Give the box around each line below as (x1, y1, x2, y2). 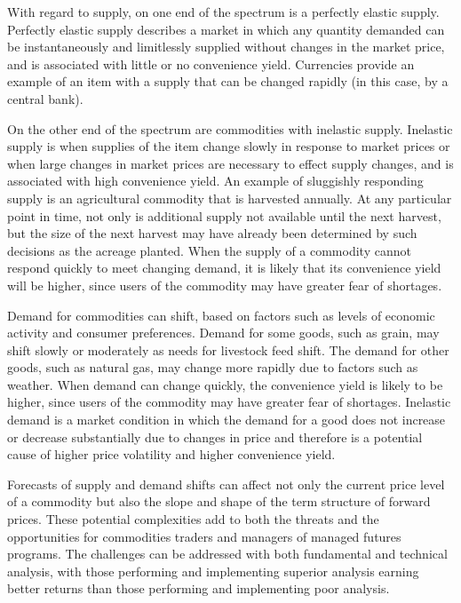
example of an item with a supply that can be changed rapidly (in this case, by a (7, 72, 449, 91)
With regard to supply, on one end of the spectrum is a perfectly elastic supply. (7, 3, 440, 20)
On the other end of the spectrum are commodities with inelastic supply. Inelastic (7, 119, 453, 138)
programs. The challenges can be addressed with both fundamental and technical (7, 544, 448, 563)
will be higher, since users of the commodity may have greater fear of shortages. (7, 275, 442, 294)
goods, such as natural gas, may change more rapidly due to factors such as (7, 358, 418, 377)
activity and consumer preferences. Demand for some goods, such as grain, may (7, 323, 440, 342)
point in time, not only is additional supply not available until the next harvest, (7, 206, 441, 225)
